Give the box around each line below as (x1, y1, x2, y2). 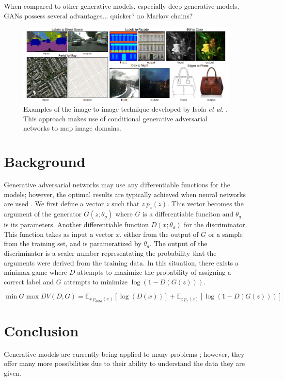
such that (111, 199, 140, 209)
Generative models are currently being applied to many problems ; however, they (4, 348, 245, 359)
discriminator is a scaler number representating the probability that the (4, 248, 217, 258)
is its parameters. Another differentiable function (4, 219, 149, 230)
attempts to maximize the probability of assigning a (77, 267, 231, 277)
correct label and (4, 276, 54, 286)
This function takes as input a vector (4, 229, 114, 239)
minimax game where (4, 267, 67, 277)
